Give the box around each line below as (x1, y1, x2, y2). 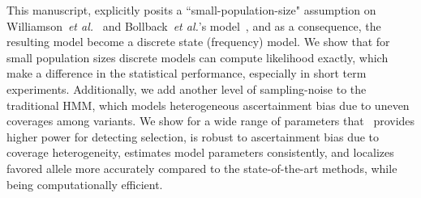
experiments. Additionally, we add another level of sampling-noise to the (6, 80, 367, 97)
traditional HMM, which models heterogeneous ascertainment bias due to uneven (6, 96, 410, 113)
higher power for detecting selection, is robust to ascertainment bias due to (6, 128, 380, 145)
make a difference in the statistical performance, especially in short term (6, 65, 367, 82)
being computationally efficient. (6, 175, 163, 192)
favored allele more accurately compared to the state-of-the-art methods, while (6, 159, 397, 176)
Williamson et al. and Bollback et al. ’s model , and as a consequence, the (6, 17, 381, 34)
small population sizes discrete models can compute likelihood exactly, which (6, 48, 389, 65)
